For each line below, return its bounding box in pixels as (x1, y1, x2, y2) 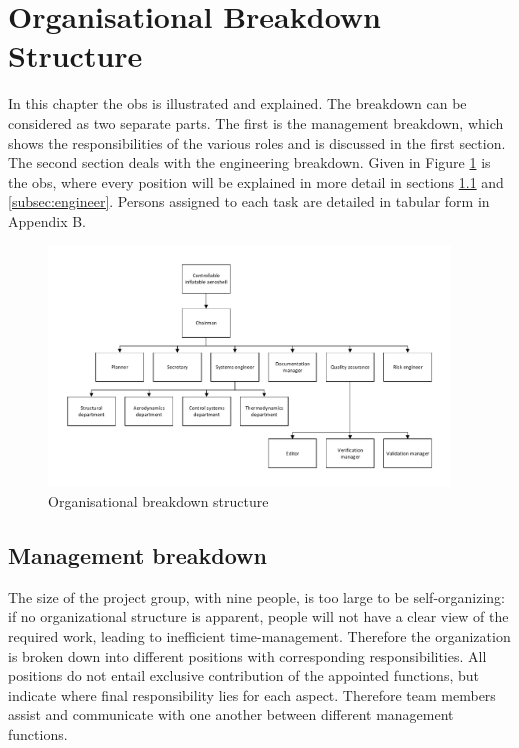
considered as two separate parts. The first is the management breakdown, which (8, 112, 504, 133)
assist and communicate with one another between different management (8, 704, 454, 725)
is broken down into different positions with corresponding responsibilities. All (8, 645, 487, 666)
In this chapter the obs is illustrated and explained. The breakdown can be (8, 93, 467, 114)
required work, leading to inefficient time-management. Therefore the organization (8, 625, 511, 646)
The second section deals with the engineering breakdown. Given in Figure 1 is (8, 152, 491, 173)
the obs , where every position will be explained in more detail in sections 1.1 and (8, 171, 504, 192)
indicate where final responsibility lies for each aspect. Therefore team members (8, 684, 496, 705)
